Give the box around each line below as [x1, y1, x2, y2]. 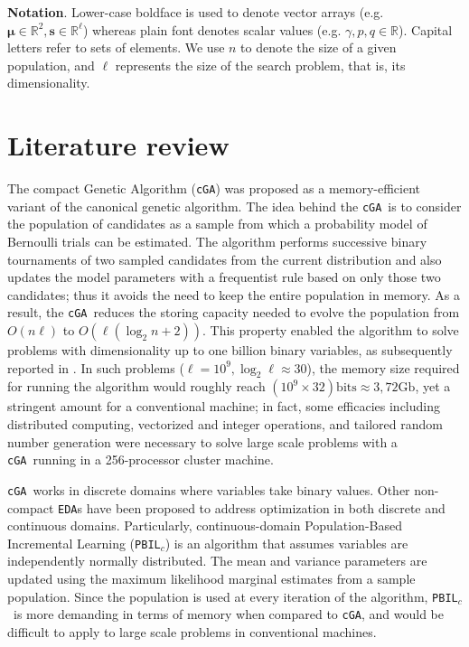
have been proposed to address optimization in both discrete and [86, 498, 446, 517]
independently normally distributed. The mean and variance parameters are [7, 551, 427, 570]
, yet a [415, 377, 451, 396]
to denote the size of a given [240, 38, 397, 57]
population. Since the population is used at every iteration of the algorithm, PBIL [7, 586, 458, 605]
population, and [7, 55, 95, 74]
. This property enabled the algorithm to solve [202, 321, 459, 340]
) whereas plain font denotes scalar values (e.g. [82, 20, 342, 39]
